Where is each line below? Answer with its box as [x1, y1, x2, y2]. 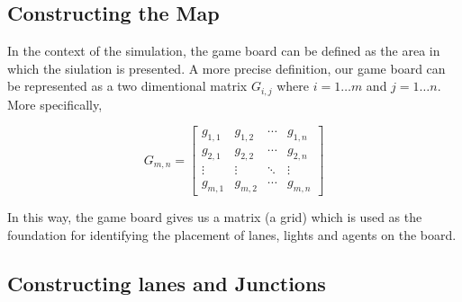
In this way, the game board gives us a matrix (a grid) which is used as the [7, 207, 422, 226]
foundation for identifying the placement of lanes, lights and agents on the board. [7, 225, 457, 244]
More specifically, [7, 94, 103, 113]
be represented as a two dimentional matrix [7, 76, 248, 95]
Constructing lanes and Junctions [7, 269, 326, 297]
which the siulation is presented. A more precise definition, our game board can [7, 58, 446, 77]
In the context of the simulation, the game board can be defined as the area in [7, 41, 440, 60]
